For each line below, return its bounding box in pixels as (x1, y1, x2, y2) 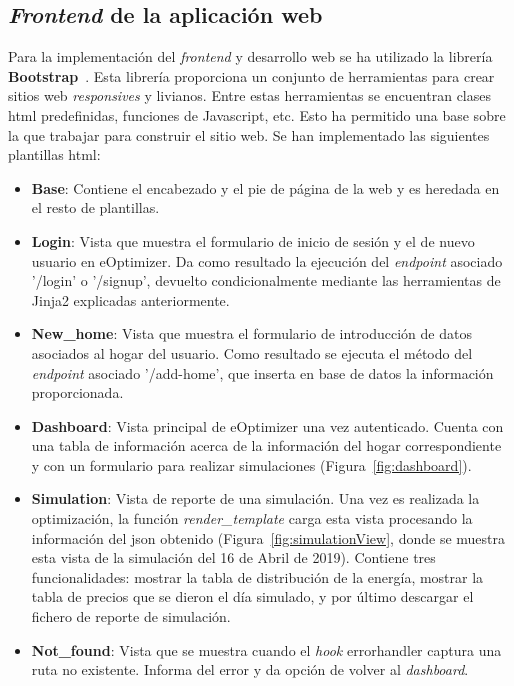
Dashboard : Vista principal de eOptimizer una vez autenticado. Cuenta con (31, 415, 504, 436)
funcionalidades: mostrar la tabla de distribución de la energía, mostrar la (31, 566, 484, 587)
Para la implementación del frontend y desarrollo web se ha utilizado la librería (8, 46, 493, 67)
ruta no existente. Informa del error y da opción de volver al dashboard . (31, 659, 469, 680)
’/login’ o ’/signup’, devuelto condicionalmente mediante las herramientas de (31, 270, 501, 291)
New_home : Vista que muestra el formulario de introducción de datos (31, 323, 472, 344)
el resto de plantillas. (31, 197, 160, 218)
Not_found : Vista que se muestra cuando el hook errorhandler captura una (31, 639, 502, 660)
